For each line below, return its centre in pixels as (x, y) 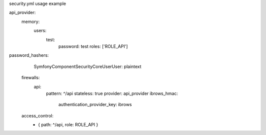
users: (40, 31)
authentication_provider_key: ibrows (95, 105)
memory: (31, 22)
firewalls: (31, 78)
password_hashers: (29, 55)
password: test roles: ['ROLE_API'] (93, 46)
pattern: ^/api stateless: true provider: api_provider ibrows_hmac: (112, 93)
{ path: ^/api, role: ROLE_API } (68, 125)
